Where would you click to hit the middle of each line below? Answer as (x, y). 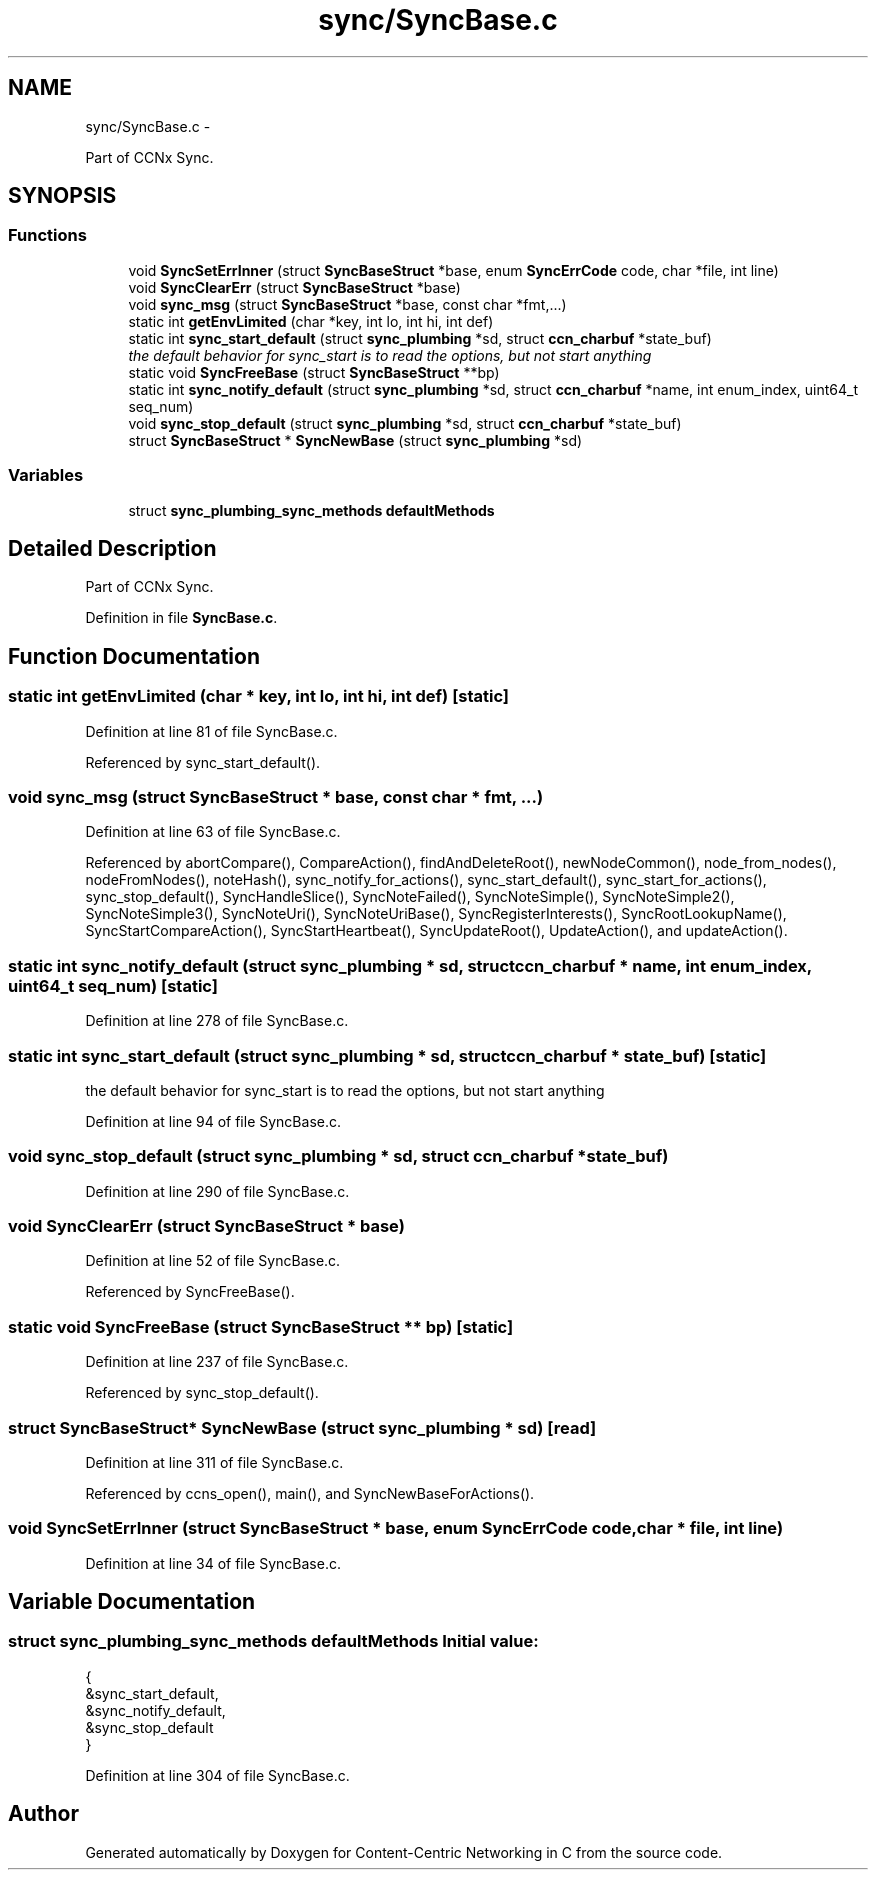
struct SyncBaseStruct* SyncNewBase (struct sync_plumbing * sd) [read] (302, 1427)
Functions (47, 235)
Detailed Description (112, 548)
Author (43, 1814)
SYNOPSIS (62, 196)
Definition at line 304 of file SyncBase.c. (217, 1775)
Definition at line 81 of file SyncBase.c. (211, 731)
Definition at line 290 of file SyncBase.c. (217, 1191)
